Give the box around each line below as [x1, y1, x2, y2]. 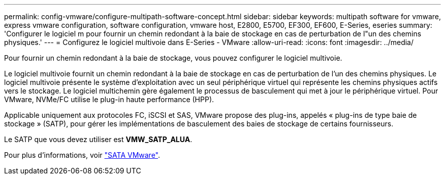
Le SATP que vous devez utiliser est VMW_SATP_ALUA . [4, 135, 193, 144]
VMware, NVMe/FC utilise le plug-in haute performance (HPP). [4, 95, 214, 104]
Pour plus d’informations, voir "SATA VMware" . [4, 151, 161, 159]
